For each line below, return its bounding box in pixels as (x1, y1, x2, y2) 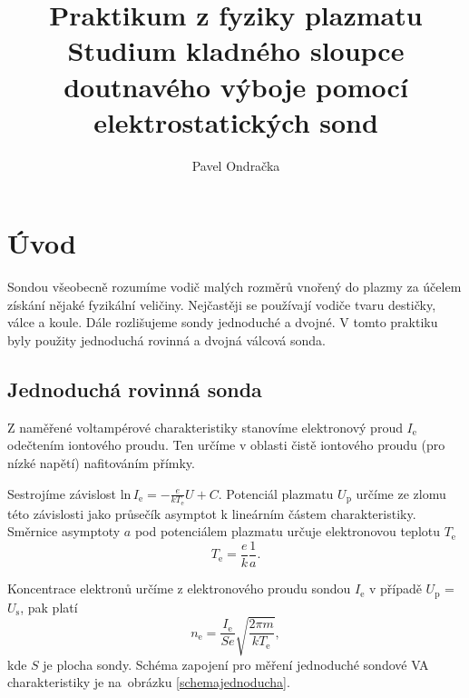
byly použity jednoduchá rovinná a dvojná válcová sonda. (7, 331, 326, 349)
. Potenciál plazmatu (218, 484, 334, 503)
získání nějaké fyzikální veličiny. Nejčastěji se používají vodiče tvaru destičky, (7, 294, 436, 314)
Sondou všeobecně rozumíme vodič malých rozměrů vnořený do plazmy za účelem (7, 277, 462, 296)
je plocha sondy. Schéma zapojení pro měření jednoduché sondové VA (43, 654, 429, 673)
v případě (368, 579, 422, 598)
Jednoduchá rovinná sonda (7, 374, 262, 403)
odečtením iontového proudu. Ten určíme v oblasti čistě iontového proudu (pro (7, 435, 445, 454)
